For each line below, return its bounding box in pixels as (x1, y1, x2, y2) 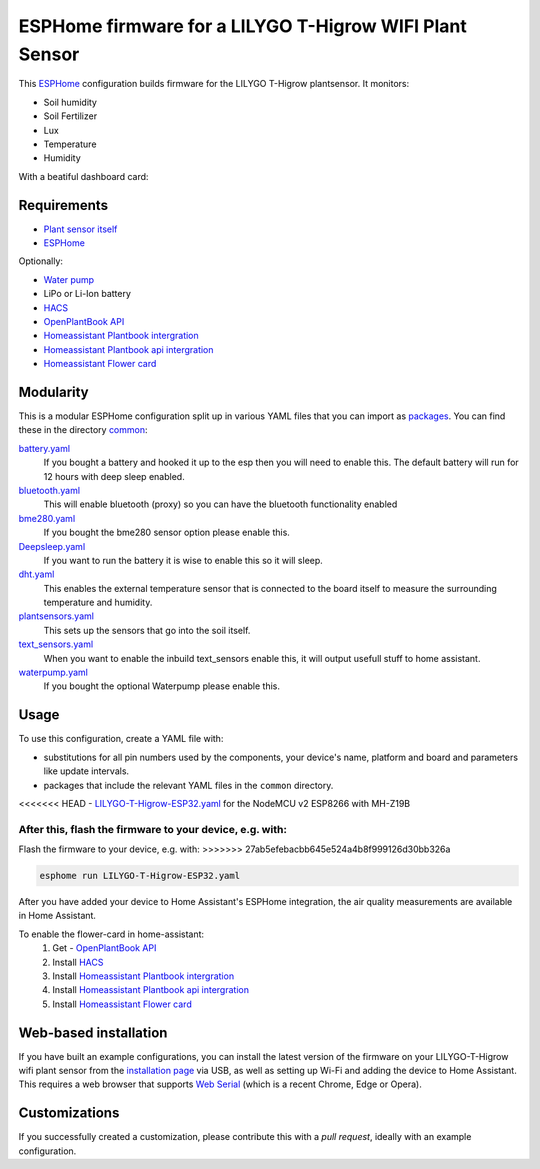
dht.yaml (18, 568, 55, 580)
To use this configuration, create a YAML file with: (18, 733, 224, 745)
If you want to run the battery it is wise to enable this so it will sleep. (43, 554, 324, 566)
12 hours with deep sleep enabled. (43, 470, 185, 482)
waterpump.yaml (18, 666, 89, 679)
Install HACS (52, 956, 104, 968)
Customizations (18, 1105, 120, 1122)
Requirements (18, 196, 109, 214)
